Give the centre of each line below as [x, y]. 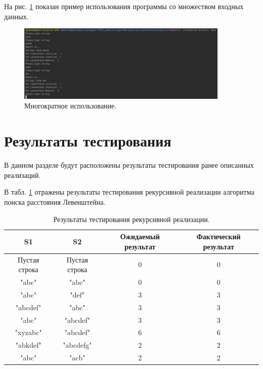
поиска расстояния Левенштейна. [55, 201]
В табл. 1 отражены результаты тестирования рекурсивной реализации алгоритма [129, 192]
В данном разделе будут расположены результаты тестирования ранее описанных [129, 165]
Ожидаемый [140, 236]
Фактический [218, 236]
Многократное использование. [71, 106]
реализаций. [23, 175]
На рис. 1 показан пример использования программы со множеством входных [124, 6]
